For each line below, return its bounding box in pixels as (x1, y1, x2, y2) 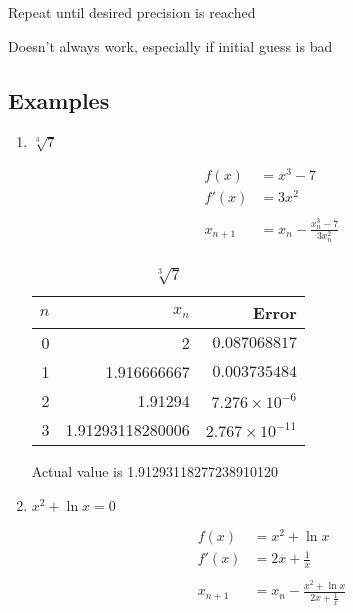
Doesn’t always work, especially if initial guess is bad (8, 35, 333, 56)
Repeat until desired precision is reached (8, 2, 256, 22)
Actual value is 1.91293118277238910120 (31, 461, 279, 482)
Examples (8, 84, 110, 115)
